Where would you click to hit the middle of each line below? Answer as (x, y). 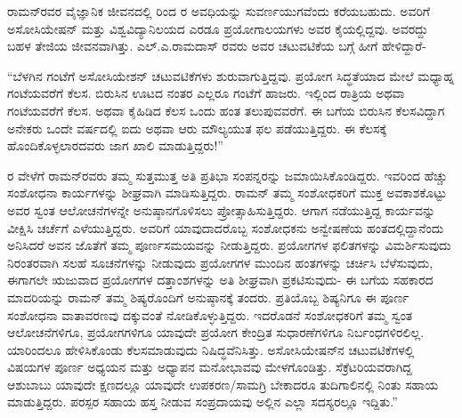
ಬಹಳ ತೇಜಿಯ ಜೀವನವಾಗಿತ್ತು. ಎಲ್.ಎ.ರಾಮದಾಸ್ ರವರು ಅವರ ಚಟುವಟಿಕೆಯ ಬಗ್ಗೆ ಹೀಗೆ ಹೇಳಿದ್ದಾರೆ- (217, 46)
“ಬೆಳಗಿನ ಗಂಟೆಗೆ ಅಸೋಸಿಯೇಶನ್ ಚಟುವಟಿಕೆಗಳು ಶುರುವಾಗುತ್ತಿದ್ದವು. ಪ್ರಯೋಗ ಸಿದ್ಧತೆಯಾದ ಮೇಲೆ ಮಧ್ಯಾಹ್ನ (231, 75)
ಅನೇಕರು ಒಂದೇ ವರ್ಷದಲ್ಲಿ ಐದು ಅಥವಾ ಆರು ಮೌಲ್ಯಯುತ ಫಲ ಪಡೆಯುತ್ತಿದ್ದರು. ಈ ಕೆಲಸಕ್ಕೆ (197, 128)
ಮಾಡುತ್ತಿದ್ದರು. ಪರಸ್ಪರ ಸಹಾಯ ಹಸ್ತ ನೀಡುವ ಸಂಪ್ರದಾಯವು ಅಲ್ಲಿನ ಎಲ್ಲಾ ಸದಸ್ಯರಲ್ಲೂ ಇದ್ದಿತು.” (203, 402)
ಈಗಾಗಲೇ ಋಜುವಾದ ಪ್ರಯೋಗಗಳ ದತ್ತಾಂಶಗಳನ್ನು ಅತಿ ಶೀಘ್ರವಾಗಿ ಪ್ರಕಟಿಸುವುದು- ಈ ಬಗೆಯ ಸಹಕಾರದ (220, 280)
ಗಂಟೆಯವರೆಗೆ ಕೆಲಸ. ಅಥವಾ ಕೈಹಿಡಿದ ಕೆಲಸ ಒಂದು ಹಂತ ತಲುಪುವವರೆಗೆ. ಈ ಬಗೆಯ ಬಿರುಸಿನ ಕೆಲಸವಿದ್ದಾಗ (226, 110)
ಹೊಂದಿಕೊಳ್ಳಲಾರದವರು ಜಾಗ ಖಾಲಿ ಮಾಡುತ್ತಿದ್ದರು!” (115, 145)
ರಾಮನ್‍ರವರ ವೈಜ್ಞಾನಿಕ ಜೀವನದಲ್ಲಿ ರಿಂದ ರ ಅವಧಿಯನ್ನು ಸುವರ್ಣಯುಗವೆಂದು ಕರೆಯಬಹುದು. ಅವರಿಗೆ (219, 11)
